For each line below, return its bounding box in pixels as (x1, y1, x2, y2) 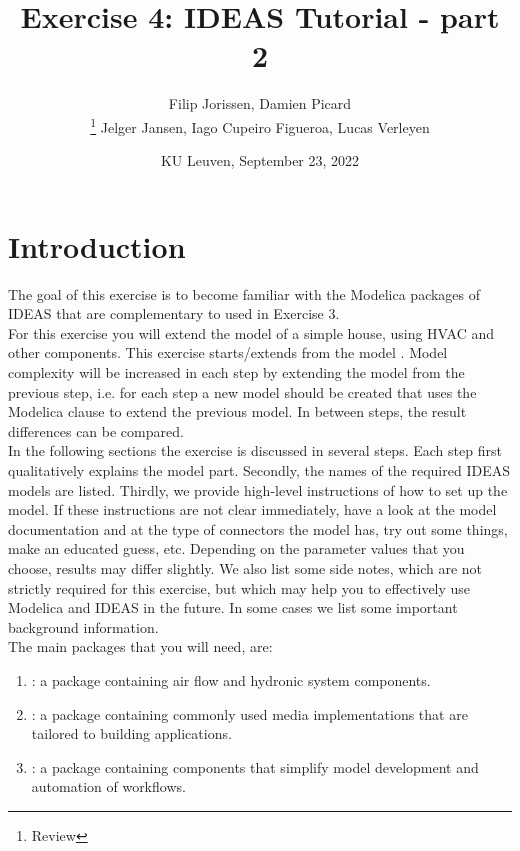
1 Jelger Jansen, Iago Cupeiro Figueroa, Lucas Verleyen (90, 113, 430, 137)
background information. (8, 616, 159, 637)
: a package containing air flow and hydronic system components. (31, 669, 431, 690)
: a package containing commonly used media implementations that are (31, 703, 468, 724)
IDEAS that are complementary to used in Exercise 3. (8, 303, 340, 324)
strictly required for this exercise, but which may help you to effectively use (8, 577, 471, 598)
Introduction (8, 225, 186, 266)
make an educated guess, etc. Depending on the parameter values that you (8, 538, 465, 559)
